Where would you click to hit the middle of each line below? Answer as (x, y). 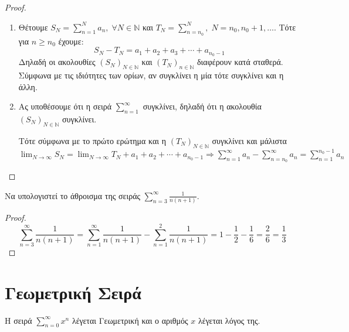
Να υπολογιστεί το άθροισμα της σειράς (73, 195)
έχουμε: (71, 41)
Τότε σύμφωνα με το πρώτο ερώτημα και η (92, 140)
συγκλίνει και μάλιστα (249, 140)
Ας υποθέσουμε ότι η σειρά (65, 106)
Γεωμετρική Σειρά (73, 292)
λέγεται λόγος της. (229, 320)
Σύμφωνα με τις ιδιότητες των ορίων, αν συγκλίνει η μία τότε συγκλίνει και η (151, 75)
